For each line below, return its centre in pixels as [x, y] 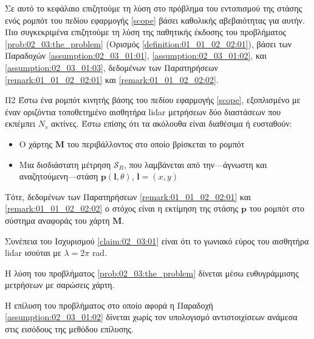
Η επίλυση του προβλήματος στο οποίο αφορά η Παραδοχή [109, 305]
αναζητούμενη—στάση [59, 176]
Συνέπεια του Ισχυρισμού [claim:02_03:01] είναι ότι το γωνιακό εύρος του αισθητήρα [157, 240]
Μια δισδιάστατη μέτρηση [65, 164]
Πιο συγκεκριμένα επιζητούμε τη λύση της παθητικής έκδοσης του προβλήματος [145, 32]
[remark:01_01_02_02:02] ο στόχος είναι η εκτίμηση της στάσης [122, 208]
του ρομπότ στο [277, 208]
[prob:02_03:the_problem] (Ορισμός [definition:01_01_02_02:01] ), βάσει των [148, 43]
